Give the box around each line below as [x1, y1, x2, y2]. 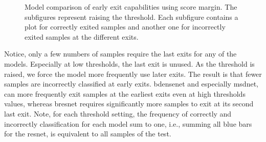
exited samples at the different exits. [25, 31, 139, 42]
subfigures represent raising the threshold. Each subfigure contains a [25, 11, 238, 22]
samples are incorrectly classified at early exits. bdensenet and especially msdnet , [4, 78, 258, 89]
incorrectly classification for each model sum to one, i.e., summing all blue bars [4, 118, 252, 129]
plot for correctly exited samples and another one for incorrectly [25, 21, 226, 32]
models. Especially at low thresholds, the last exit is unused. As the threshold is [4, 58, 255, 69]
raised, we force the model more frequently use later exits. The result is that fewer [4, 68, 262, 79]
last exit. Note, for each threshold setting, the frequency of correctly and [4, 108, 232, 119]
